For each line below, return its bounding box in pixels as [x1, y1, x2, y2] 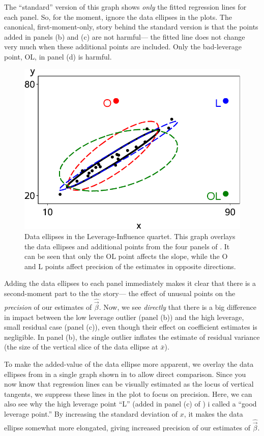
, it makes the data [184, 408, 243, 419]
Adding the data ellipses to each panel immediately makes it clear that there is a [4, 278, 256, 288]
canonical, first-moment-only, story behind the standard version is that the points [4, 21, 258, 32]
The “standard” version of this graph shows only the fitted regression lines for [4, 2, 247, 12]
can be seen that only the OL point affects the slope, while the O [24, 251, 228, 261]
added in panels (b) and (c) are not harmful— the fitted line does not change [4, 31, 245, 42]
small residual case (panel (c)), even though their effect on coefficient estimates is [4, 322, 257, 332]
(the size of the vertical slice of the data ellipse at [4, 341, 158, 352]
